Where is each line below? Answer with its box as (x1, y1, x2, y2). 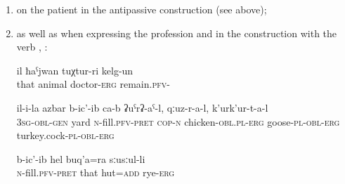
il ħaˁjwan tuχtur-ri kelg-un (16, 63, 134, 77)
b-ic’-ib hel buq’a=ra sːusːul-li (16, 151, 145, 166)
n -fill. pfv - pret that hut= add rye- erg (16, 165, 175, 180)
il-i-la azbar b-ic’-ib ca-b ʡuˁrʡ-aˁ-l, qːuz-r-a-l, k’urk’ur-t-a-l (16, 100, 268, 114)
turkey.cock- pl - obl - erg (16, 128, 115, 143)
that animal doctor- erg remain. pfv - (16, 77, 170, 91)
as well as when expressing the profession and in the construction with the (16, 25, 337, 40)
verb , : (16, 39, 48, 54)
